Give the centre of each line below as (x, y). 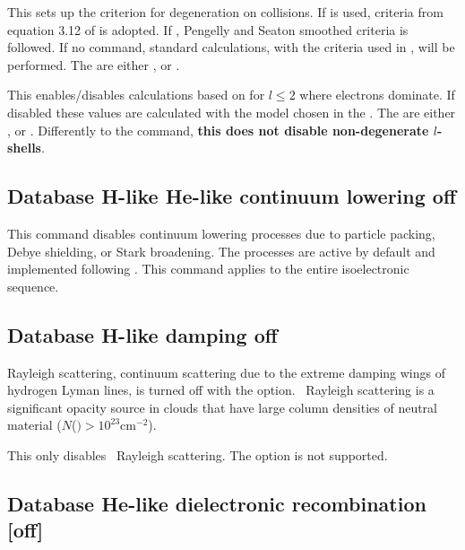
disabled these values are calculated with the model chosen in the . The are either (232, 112)
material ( (34, 425)
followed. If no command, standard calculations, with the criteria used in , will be (231, 47)
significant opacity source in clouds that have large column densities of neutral (223, 407)
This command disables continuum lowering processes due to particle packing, (221, 233)
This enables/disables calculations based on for (136, 95)
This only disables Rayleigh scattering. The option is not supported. (198, 454)
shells (24, 148)
